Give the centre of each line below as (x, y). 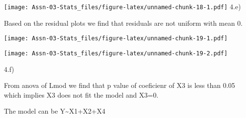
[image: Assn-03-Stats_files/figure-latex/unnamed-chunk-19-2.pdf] (116, 53)
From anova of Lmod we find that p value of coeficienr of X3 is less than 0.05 (120, 85)
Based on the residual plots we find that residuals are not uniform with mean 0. (123, 23)
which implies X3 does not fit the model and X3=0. (81, 94)
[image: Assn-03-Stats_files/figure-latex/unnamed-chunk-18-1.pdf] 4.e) (123, 6)
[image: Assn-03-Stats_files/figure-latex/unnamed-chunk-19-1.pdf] (116, 39)
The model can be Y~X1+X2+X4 (55, 111)
